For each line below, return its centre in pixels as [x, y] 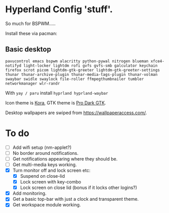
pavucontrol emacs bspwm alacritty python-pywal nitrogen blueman [77, 61]
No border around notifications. [45, 153]
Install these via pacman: [31, 33]
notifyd [13, 65]
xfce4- [158, 61]
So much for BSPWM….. [30, 23]
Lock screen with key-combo [50, 182]
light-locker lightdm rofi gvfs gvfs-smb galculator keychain [91, 65]
